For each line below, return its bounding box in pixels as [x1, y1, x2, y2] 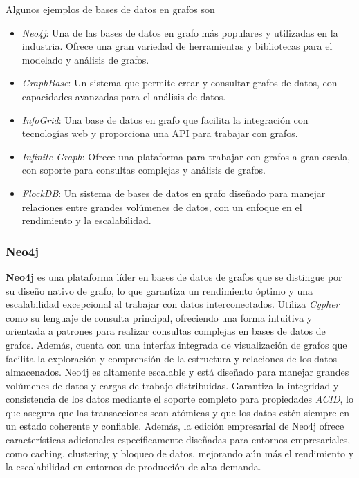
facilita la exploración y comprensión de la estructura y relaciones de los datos [6, 351, 337, 365]
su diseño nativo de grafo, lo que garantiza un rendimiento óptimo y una [6, 283, 313, 297]
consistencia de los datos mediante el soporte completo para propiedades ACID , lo [6, 392, 353, 406]
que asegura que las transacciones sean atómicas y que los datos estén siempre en [6, 405, 350, 419]
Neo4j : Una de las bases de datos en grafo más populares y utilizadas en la [21, 25, 338, 39]
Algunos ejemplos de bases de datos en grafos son [6, 2, 215, 16]
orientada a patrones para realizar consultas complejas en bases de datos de [6, 324, 326, 338]
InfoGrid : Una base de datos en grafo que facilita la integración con [21, 112, 309, 127]
